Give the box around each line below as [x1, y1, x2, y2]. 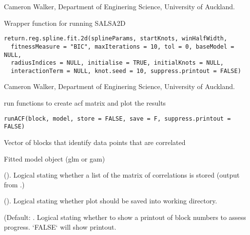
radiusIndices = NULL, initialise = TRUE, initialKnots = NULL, [11, 59, 224, 67]
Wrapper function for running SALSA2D [4, 18, 126, 28]
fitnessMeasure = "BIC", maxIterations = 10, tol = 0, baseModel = [11, 43, 234, 50]
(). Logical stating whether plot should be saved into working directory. [4, 196, 217, 206]
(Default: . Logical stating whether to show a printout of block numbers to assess [4, 212, 246, 222]
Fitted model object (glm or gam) [4, 153, 105, 163]
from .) [4, 179, 25, 189]
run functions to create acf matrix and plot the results [4, 98, 166, 108]
